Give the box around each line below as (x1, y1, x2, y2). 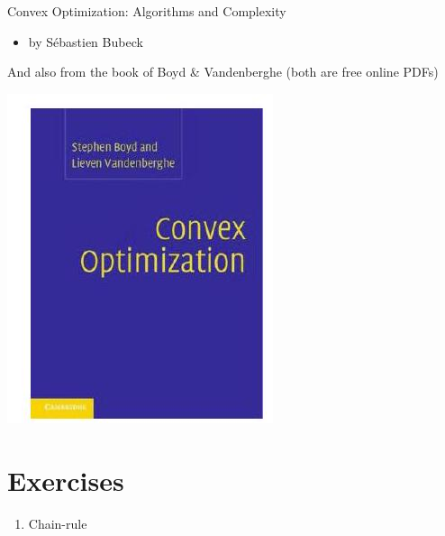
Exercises (7, 461, 124, 498)
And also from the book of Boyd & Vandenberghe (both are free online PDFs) (7, 62, 439, 81)
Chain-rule (28, 513, 87, 532)
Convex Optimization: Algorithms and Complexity (7, 2, 286, 20)
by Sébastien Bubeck (28, 32, 143, 51)
